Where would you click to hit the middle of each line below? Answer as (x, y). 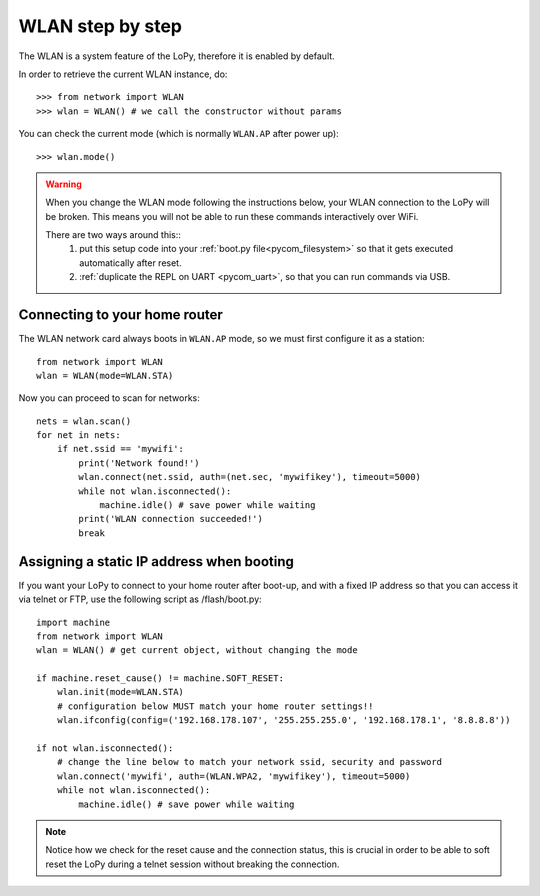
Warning (63, 184)
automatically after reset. (130, 262)
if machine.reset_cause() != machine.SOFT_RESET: (160, 678)
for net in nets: (78, 435)
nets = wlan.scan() (84, 421)
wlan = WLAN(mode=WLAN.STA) (105, 375)
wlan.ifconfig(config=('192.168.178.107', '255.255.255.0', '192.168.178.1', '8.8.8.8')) (283, 720)
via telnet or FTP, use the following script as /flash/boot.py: (140, 599)
